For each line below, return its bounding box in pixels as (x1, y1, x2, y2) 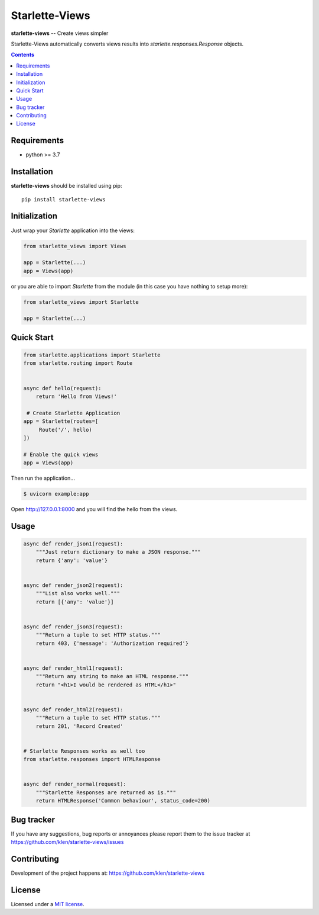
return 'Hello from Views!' (35, 393, 118, 400)
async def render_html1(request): (23, 664, 123, 672)
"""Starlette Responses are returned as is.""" (35, 789, 177, 796)
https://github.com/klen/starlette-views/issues (11, 839, 124, 846)
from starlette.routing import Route (23, 360, 133, 367)
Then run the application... (11, 474, 75, 482)
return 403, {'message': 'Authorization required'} (35, 640, 189, 647)
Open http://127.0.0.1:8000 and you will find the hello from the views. (11, 506, 178, 513)
